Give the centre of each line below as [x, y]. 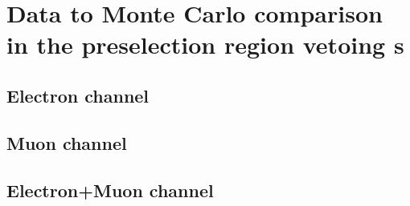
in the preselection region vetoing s [205, 44]
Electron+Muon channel [110, 190]
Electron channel [78, 95]
